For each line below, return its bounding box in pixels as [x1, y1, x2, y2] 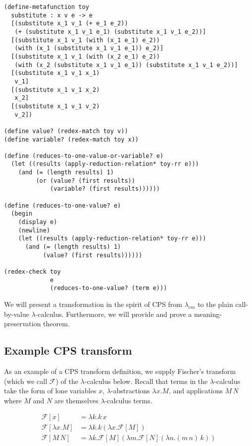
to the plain [198, 298, 233, 309]
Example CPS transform [4, 343, 132, 358]
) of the [55, 375, 78, 386]
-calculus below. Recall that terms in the [84, 375, 208, 386]
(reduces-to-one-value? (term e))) [50, 285, 167, 292]
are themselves [54, 395, 99, 405]
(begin [11, 210, 33, 218]
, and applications [168, 385, 223, 396]
